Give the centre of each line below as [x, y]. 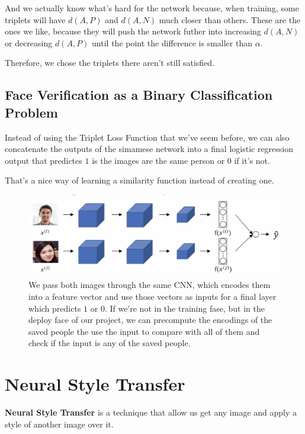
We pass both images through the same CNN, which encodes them [150, 285]
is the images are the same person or [158, 160]
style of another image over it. [59, 424]
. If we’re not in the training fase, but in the [184, 308]
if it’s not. [252, 160]
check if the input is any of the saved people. [110, 343]
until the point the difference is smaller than [172, 42]
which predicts [55, 308]
